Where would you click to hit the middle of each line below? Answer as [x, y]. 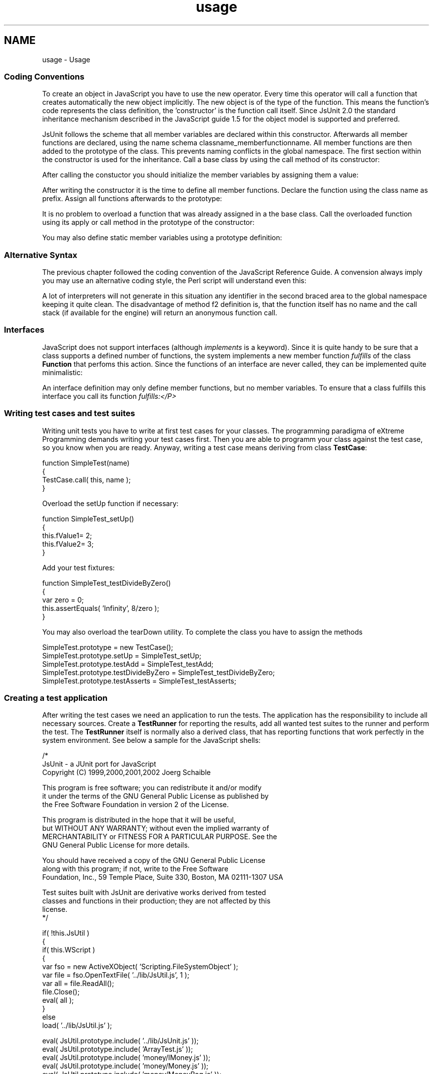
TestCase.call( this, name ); [87, 479]
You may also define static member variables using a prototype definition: [162, 238]
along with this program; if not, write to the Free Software [135, 869]
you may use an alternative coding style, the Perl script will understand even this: [174, 281]
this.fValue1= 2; [67, 535]
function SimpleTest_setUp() [88, 518]
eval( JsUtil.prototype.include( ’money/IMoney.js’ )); [126, 1058]
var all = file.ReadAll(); [78, 984]
